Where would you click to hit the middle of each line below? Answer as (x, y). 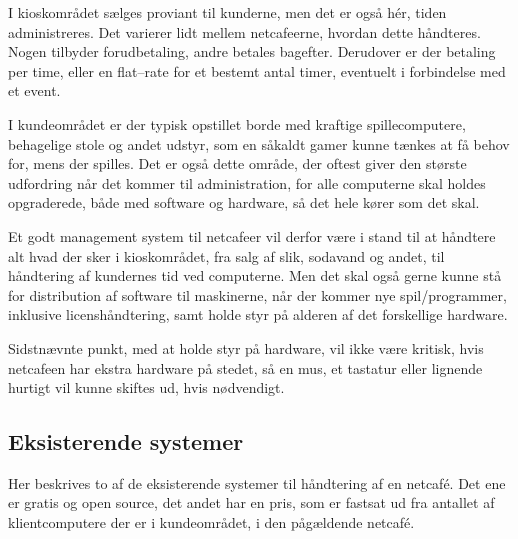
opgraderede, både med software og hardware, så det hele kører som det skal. (244, 202)
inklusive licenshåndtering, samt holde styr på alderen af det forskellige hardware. (258, 314)
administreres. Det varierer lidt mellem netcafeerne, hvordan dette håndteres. (244, 31)
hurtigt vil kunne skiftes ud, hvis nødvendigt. (146, 387)
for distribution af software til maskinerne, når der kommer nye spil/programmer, (257, 294)
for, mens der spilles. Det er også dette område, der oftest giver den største (237, 163)
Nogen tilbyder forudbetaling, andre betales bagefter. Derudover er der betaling (252, 51)
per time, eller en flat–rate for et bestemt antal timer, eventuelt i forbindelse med (257, 70)
